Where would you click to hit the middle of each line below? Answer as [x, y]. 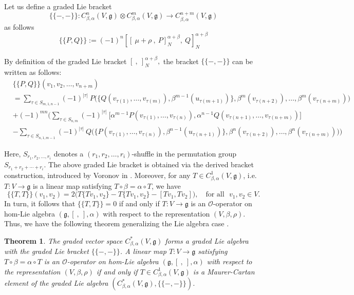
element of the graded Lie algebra [56, 283]
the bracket [181, 61]
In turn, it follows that [40, 203]
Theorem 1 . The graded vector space [63, 240]
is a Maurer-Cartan [224, 271]
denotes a [69, 153]
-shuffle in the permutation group [184, 153]
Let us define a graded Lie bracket [58, 6]
